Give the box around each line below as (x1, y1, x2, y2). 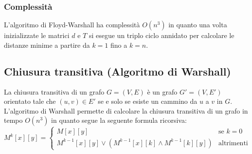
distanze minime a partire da (4, 39, 90, 50)
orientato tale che (4, 96, 56, 106)
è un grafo (147, 86, 178, 96)
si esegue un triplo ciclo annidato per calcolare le (89, 30, 234, 40)
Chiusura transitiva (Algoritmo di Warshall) (4, 63, 231, 78)
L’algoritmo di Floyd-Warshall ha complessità (4, 19, 140, 30)
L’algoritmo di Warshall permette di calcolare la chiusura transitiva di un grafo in (4, 105, 248, 115)
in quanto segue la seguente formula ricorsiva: (51, 115, 187, 125)
